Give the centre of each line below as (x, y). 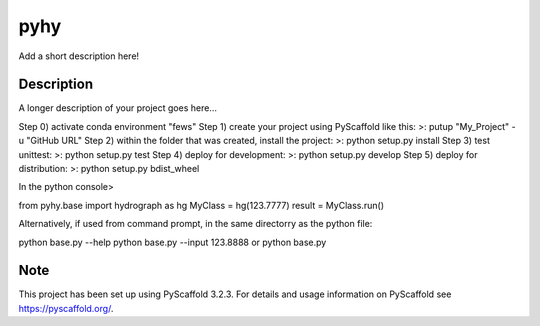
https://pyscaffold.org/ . (66, 308)
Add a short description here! (79, 56)
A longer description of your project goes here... (117, 108)
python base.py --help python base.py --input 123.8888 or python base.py (172, 242)
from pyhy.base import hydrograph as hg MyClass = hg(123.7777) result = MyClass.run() (201, 205)
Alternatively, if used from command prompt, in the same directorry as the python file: (195, 224)
